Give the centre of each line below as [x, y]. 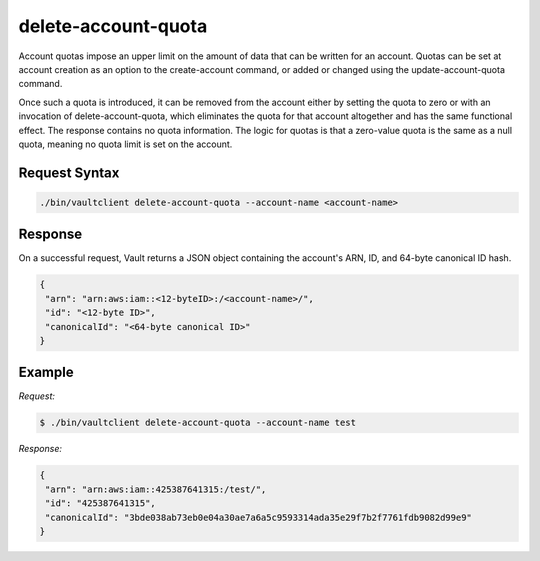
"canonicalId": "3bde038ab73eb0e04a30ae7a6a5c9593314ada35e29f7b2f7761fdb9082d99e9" [258, 517]
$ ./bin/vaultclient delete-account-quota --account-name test [198, 423]
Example [46, 372]
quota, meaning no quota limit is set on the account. [125, 144]
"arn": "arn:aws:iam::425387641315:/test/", [156, 489]
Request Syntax [69, 172]
